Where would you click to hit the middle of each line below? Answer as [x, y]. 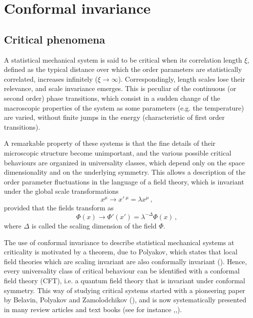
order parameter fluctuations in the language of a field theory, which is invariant [124, 181]
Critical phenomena [55, 39]
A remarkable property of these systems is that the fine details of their [110, 143]
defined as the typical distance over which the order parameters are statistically [123, 69]
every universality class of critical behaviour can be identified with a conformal [122, 271]
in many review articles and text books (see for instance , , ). [93, 309]
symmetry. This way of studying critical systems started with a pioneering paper [125, 290]
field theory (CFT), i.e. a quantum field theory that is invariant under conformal [125, 280]
